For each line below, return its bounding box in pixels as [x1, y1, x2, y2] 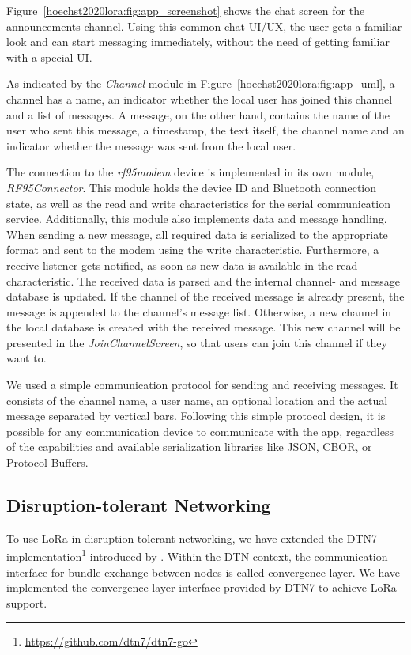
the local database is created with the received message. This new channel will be [6, 319, 401, 335]
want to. [6, 350, 47, 366]
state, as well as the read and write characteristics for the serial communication [6, 195, 390, 211]
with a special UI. [6, 48, 92, 65]
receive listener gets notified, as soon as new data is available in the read [6, 256, 358, 273]
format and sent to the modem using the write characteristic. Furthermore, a [6, 241, 379, 258]
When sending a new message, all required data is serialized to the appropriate [6, 225, 388, 242]
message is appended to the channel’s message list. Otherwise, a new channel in [6, 303, 392, 320]
